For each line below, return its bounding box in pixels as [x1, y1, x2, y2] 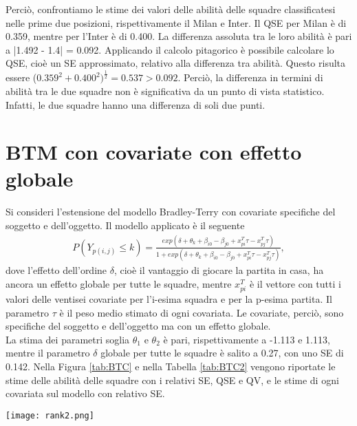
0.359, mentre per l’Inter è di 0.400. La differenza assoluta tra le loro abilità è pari [6, 29, 352, 43]
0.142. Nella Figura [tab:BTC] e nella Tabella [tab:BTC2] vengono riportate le [6, 359, 336, 373]
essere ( [6, 70, 37, 85]
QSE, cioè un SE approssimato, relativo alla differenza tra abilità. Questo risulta [6, 56, 346, 70]
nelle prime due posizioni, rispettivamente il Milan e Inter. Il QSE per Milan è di [6, 15, 347, 30]
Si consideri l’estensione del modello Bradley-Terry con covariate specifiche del [6, 204, 336, 219]
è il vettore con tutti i [249, 276, 341, 290]
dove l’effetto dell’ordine [6, 263, 107, 277]
